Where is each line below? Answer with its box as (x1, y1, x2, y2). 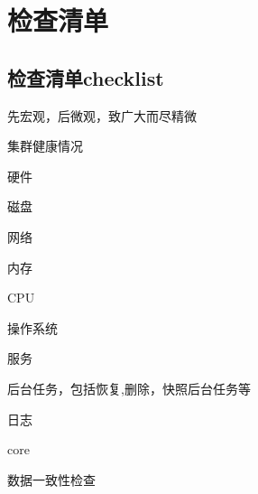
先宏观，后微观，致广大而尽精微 (7, 106, 197, 125)
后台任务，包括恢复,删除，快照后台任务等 (7, 378, 251, 397)
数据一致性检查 (7, 470, 96, 489)
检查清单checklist (7, 63, 164, 91)
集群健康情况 (7, 136, 83, 155)
